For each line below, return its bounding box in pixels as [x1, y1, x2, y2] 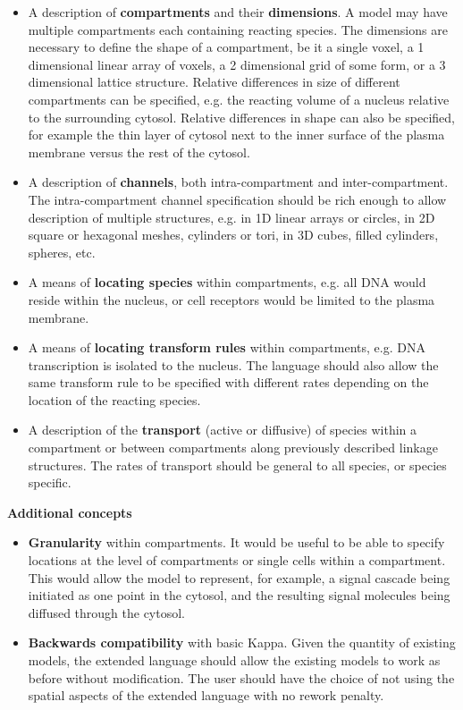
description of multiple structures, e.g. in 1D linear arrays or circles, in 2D [28, 207, 435, 226]
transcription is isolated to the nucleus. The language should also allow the [28, 355, 439, 374]
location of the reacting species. [28, 390, 201, 409]
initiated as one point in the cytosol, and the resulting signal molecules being [28, 586, 450, 604]
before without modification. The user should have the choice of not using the [28, 668, 455, 687]
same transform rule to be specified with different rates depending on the [28, 373, 429, 392]
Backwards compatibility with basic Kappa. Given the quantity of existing [28, 633, 456, 652]
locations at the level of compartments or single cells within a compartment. [28, 551, 446, 570]
